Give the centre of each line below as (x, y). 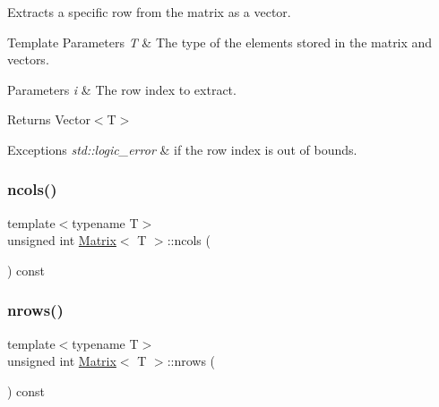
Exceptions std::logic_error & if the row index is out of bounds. (182, 149)
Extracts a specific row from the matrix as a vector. (149, 12)
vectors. (28, 59)
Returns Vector (49, 119)
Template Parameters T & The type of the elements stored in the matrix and (220, 42)
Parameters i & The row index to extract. (122, 89)
